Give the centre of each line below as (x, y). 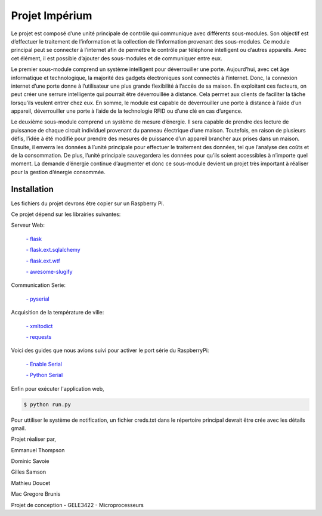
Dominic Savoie (30, 461)
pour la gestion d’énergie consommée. (58, 172)
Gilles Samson (29, 472)
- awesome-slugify (49, 272)
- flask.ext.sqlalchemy (53, 250)
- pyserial (38, 299)
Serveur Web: (28, 225)
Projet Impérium (52, 16)
